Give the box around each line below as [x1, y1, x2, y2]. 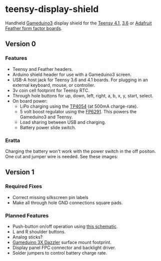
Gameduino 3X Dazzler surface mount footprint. [12, 239, 111, 245]
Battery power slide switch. [19, 124, 76, 130]
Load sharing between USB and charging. [19, 119, 106, 125]
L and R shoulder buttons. [12, 229, 66, 235]
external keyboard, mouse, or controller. [12, 82, 95, 88]
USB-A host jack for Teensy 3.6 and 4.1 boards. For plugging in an [12, 76, 148, 83]
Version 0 [5, 40, 36, 48]
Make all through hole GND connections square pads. [12, 200, 123, 206]
